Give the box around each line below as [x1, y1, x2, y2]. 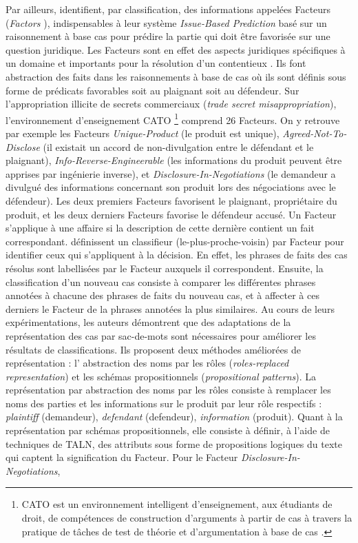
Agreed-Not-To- [282, 126, 347, 140]
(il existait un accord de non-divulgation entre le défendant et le [43, 139, 314, 154]
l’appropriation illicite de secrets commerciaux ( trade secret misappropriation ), [6, 96, 337, 111]
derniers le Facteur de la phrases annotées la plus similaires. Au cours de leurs [6, 301, 335, 316]
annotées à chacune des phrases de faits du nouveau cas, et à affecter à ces [6, 288, 319, 303]
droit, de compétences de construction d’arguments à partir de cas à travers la [21, 511, 352, 525]
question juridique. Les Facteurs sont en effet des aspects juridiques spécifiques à [6, 42, 346, 57]
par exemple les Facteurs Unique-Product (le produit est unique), [6, 126, 280, 140]
